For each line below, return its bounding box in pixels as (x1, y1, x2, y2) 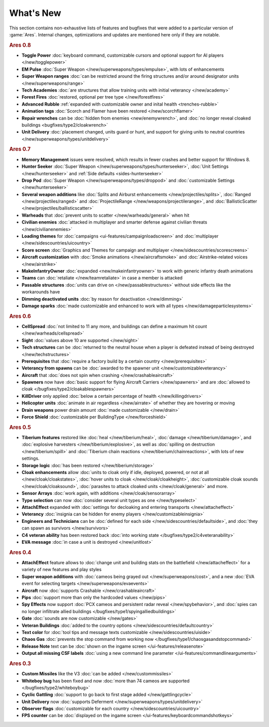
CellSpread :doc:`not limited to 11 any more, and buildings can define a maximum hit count (21, 323, 207, 329)
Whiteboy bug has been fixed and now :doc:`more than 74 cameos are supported (21, 678, 190, 684)
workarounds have (21, 289, 60, 295)
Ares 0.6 (9, 313, 31, 320)
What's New (9, 7, 62, 18)
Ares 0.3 (9, 660, 31, 667)
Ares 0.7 (9, 146, 31, 153)
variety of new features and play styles (21, 567, 102, 573)
